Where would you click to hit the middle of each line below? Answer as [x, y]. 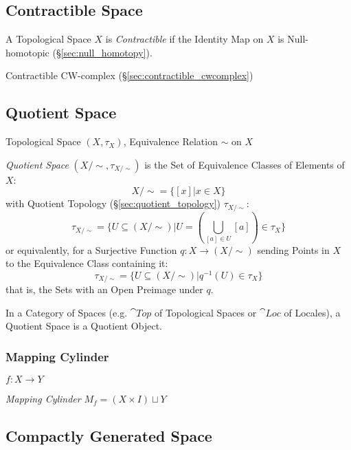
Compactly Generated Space [109, 436]
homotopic [27, 52]
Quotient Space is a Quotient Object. [84, 326]
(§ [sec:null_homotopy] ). [102, 52]
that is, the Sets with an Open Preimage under [104, 289]
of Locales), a [312, 312]
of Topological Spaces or [205, 312]
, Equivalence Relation [170, 141]
